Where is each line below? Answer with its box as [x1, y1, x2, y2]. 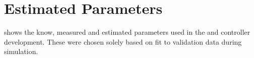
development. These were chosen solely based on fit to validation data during [4, 36, 242, 47]
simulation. [4, 46, 38, 57]
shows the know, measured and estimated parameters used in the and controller [4, 27, 250, 37]
